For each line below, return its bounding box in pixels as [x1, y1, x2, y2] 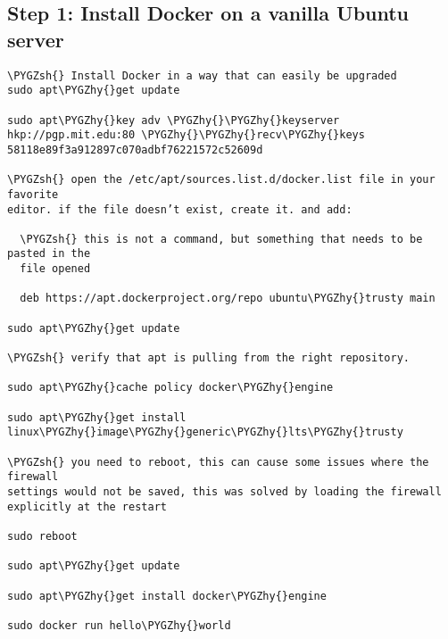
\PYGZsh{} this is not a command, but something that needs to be [20, 232, 423, 245]
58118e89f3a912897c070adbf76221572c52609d [7, 143, 263, 156]
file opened [20, 262, 91, 276]
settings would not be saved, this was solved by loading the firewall [7, 485, 442, 498]
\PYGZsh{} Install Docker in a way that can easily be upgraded [7, 69, 397, 82]
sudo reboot [7, 529, 78, 543]
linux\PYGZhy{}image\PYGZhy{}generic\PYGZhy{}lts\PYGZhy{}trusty [7, 426, 403, 439]
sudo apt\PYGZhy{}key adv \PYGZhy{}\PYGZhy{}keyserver [7, 113, 340, 127]
